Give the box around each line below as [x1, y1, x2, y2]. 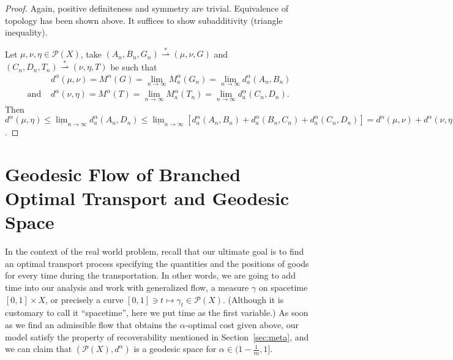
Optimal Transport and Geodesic [5, 186, 290, 211]
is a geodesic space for [133, 342, 217, 355]
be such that [110, 60, 157, 73]
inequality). [5, 26, 48, 39]
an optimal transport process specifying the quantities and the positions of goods [5, 257, 309, 269]
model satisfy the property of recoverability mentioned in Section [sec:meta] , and [5, 330, 309, 343]
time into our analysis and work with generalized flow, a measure [5, 281, 249, 294]
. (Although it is [222, 293, 284, 306]
